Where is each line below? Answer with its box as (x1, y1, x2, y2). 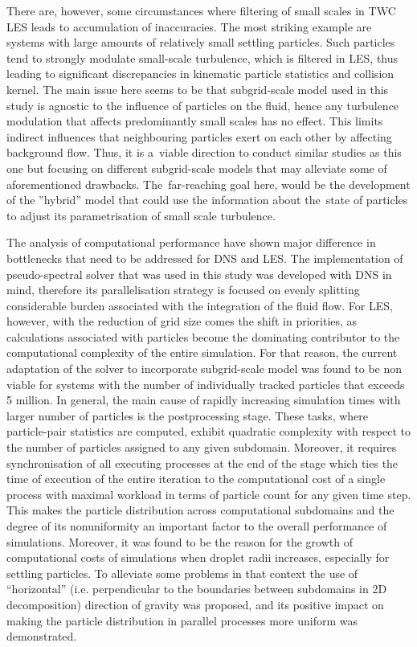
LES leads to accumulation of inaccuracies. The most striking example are (6, 18, 372, 35)
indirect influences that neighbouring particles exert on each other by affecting (6, 128, 392, 145)
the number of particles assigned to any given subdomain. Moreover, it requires (6, 439, 397, 456)
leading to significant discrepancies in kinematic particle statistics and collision (6, 65, 395, 82)
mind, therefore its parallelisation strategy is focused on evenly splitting (6, 281, 360, 298)
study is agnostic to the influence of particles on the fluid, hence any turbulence (6, 96, 399, 113)
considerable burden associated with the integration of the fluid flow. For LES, (6, 297, 393, 313)
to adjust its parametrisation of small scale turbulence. (6, 207, 276, 223)
